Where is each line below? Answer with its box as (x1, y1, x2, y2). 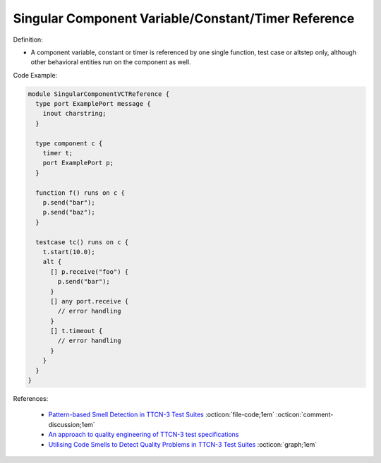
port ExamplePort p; (42, 159, 114, 167)
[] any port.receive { (50, 297, 129, 305)
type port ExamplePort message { (35, 100, 151, 108)
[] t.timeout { (50, 327, 103, 335)
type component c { (35, 139, 103, 148)
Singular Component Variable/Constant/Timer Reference (13, 11, 355, 26)
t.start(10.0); (42, 248, 95, 255)
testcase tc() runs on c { (35, 238, 129, 246)
